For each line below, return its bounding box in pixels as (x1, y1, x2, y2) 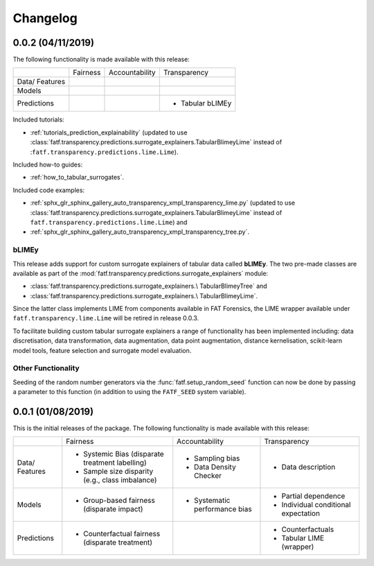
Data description (281, 462, 336, 472)
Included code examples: (12, 186, 85, 194)
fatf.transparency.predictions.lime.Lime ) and (30, 218, 188, 226)
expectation (281, 508, 320, 518)
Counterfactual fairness (83, 529, 161, 539)
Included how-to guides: (12, 160, 83, 169)
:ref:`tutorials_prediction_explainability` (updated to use (30, 128, 188, 137)
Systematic (194, 496, 231, 506)
